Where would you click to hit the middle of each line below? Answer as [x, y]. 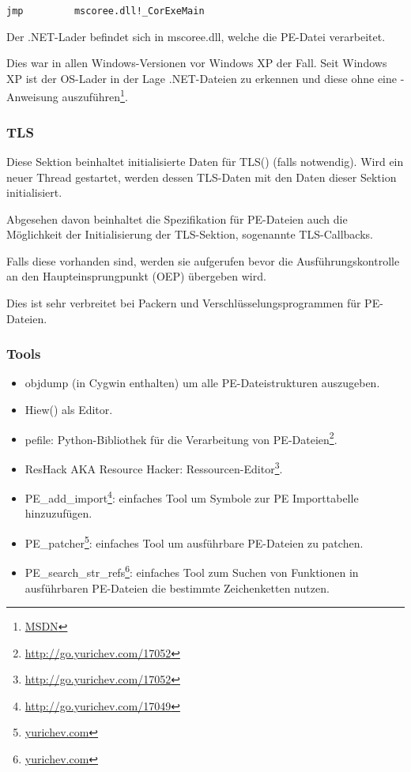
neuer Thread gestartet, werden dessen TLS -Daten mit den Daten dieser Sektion [202, 177]
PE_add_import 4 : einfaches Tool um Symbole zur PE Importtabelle [192, 497]
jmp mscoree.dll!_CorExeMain [106, 11]
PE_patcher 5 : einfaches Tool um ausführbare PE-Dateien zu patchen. [194, 542]
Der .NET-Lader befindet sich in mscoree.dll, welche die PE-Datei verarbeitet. [196, 36]
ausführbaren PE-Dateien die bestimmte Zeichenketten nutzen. [177, 587]
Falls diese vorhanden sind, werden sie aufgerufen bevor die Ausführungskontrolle [203, 260]
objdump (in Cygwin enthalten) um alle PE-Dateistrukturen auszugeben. [202, 383]
